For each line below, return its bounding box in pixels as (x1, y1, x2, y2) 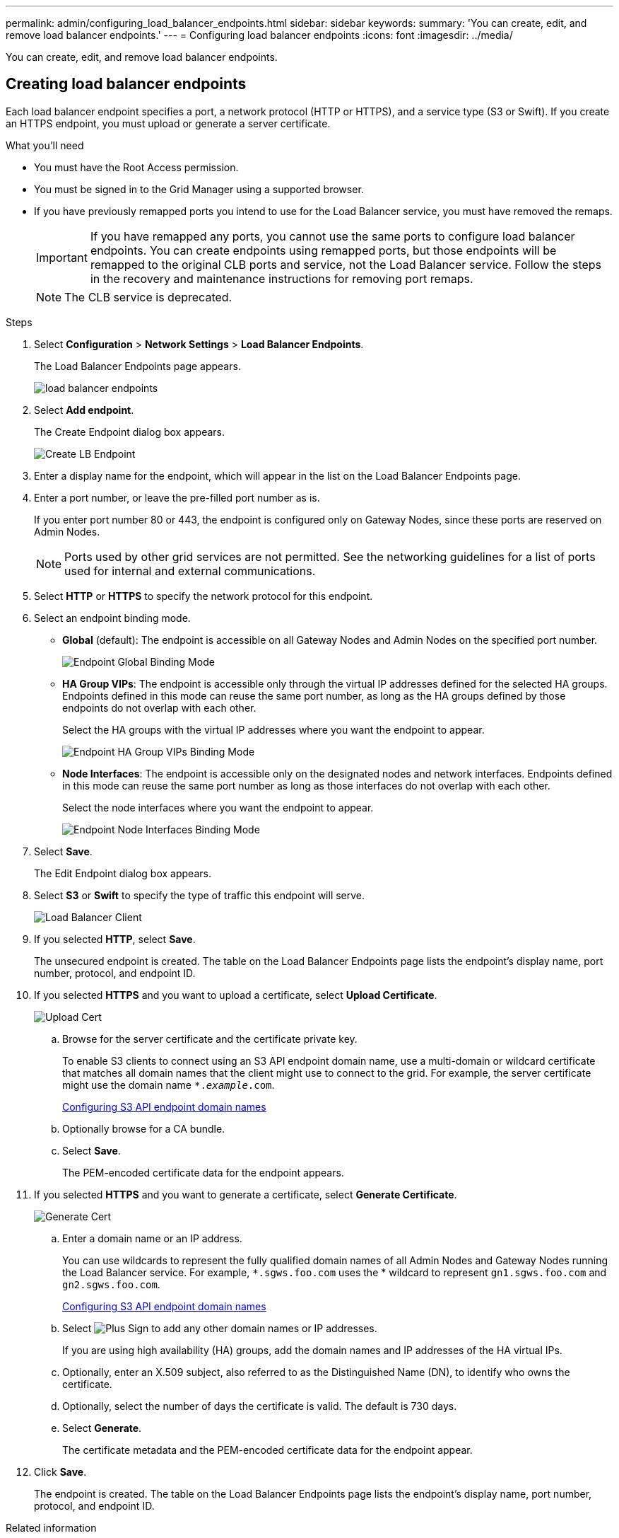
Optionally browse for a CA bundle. (62, 1122, 225, 1135)
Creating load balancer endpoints (6, 75, 247, 93)
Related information (6, 1521, 97, 1534)
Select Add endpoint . (34, 403, 134, 416)
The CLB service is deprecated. (64, 289, 232, 304)
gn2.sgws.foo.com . (62, 1278, 160, 1290)
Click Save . (34, 1465, 87, 1478)
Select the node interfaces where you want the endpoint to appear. (62, 801, 374, 814)
